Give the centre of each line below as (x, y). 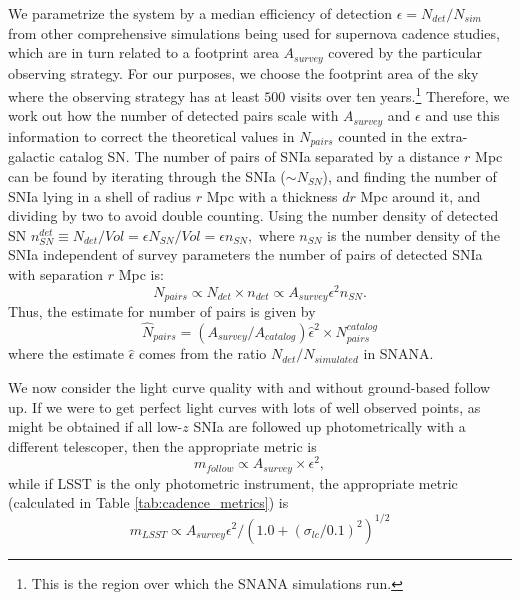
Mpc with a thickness (272, 195)
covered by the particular (405, 52)
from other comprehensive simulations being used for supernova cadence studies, (254, 32)
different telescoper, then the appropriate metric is (162, 445)
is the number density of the (413, 234)
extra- (449, 135)
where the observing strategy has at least (134, 95)
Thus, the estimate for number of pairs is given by (162, 311)
